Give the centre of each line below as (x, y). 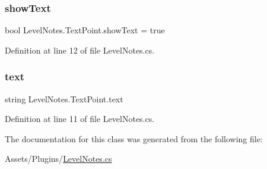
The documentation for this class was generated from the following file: (134, 138)
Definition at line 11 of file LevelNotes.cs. (80, 119)
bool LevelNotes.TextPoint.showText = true (85, 30)
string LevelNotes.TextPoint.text (64, 98)
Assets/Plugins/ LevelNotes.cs (58, 159)
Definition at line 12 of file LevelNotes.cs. (80, 50)
